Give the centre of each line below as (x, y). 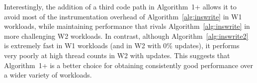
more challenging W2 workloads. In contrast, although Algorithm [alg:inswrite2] (126, 36)
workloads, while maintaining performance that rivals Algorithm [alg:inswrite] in (127, 26)
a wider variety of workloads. (48, 75)
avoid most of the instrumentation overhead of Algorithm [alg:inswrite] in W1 (123, 16)
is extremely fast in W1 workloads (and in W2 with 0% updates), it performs (122, 45)
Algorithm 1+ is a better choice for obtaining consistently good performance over (128, 65)
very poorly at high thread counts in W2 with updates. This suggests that (117, 55)
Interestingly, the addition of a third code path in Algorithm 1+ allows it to (120, 6)
